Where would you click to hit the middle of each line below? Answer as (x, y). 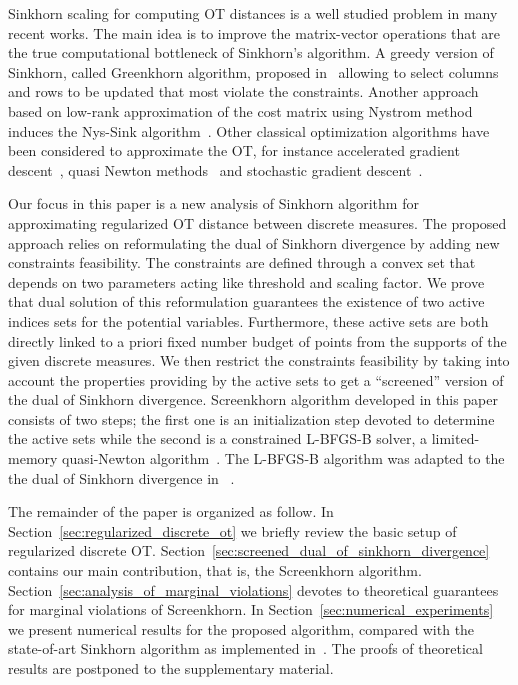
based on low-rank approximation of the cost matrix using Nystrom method (240, 110)
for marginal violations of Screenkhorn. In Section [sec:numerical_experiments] (251, 609)
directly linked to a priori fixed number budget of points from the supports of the (257, 340)
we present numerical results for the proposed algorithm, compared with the (241, 628)
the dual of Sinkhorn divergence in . (121, 477)
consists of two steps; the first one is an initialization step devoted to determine (251, 418)
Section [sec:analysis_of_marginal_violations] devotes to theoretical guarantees (253, 589)
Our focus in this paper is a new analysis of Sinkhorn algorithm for (213, 203)
